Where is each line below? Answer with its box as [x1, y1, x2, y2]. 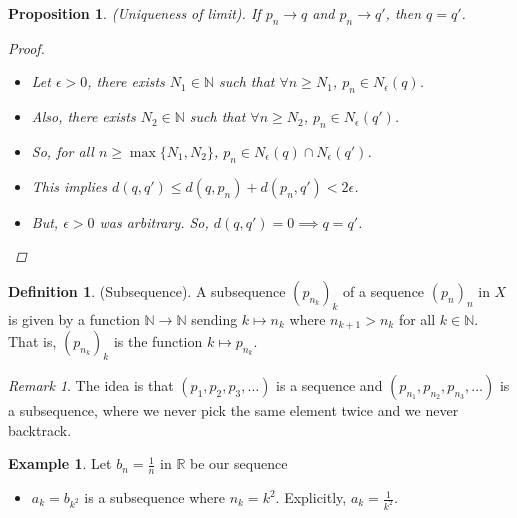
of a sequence [343, 280, 425, 301]
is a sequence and [276, 375, 383, 396]
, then [385, 3, 422, 23]
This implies [31, 175, 107, 196]
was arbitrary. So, [99, 211, 209, 232]
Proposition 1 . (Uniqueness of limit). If [8, 3, 261, 23]
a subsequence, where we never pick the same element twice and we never [8, 400, 459, 421]
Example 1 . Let [8, 453, 112, 474]
